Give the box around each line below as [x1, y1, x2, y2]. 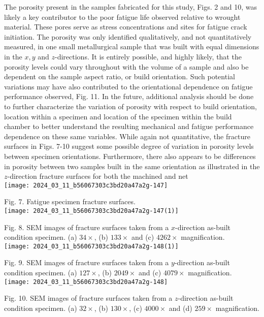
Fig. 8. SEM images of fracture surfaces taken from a [4, 221, 169, 232]
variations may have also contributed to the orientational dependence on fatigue [4, 81, 253, 91]
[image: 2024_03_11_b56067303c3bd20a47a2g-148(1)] [4, 242, 179, 250]
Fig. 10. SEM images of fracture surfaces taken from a [4, 293, 173, 303]
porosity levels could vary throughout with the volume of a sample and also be [4, 61, 249, 72]
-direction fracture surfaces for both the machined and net [7, 171, 188, 181]
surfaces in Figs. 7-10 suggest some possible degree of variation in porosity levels [4, 141, 254, 151]
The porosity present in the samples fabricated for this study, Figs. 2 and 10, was [4, 2, 257, 12]
